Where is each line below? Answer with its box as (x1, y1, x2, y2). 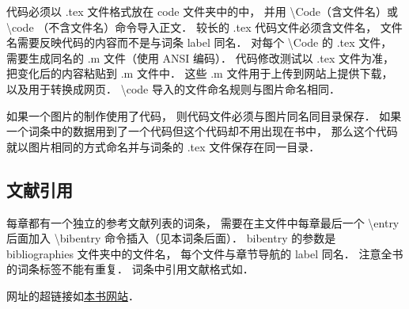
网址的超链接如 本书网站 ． (6, 287, 139, 303)
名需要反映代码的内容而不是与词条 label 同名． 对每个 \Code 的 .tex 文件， (6, 34, 392, 51)
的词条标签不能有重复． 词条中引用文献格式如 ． (6, 261, 254, 277)
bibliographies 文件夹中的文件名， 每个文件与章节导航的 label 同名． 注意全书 (6, 245, 403, 261)
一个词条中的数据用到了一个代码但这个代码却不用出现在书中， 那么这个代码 (6, 123, 398, 139)
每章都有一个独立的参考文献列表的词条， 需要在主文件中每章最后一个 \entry (6, 214, 400, 231)
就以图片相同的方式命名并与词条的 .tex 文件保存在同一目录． (6, 138, 320, 154)
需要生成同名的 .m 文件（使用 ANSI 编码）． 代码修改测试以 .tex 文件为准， (6, 49, 394, 66)
